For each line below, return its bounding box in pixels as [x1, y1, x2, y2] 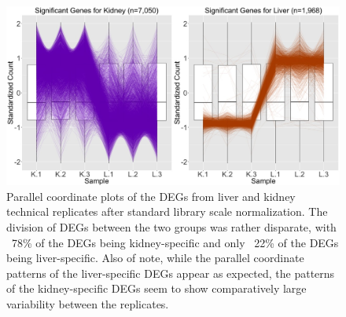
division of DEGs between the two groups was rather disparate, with [6, 218, 337, 235]
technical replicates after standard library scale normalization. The [6, 203, 328, 220]
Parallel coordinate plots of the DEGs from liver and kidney [6, 188, 296, 204]
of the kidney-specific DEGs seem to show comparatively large [6, 280, 307, 297]
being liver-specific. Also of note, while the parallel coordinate [6, 250, 304, 266]
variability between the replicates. [6, 295, 169, 312]
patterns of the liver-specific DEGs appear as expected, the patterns [6, 264, 335, 281]
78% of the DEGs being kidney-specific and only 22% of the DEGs [11, 234, 339, 250]
